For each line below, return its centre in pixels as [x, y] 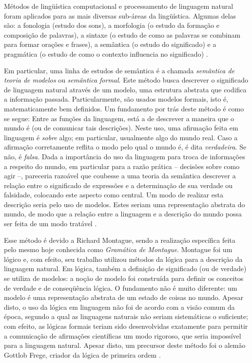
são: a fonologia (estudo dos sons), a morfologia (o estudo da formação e [112, 25]
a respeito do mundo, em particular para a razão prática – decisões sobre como [122, 166]
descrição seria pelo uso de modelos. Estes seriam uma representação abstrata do [125, 204]
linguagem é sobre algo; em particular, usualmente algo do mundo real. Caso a [121, 137]
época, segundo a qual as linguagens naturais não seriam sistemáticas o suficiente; [126, 316]
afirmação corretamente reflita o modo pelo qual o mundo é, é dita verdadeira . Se [125, 147]
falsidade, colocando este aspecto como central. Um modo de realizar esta [114, 195]
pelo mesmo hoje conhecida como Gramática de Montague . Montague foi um [118, 249]
